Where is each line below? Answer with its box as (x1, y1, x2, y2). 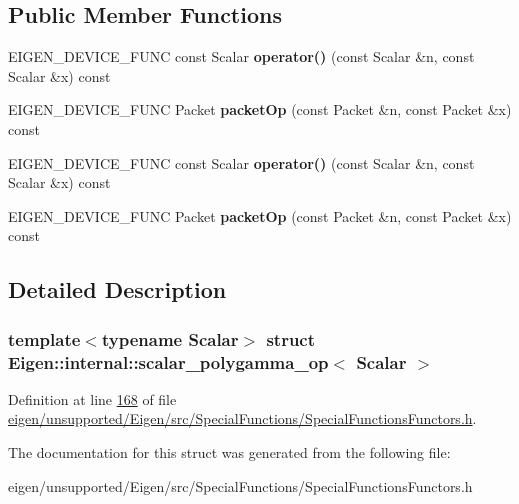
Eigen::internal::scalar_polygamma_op (8, 349, 329, 374)
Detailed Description (8, 274, 227, 305)
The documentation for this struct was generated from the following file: (8, 442, 451, 463)
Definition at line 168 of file (8, 388, 177, 409)
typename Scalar (101, 326, 239, 351)
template (8, 326, 81, 351)
